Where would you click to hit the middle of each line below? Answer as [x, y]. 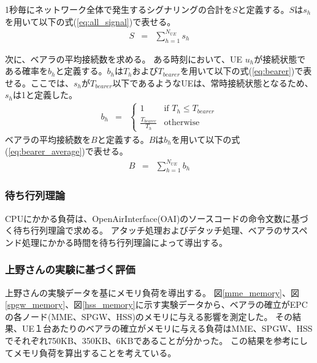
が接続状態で [280, 59]
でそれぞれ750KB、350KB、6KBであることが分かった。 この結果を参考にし [156, 340]
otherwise [182, 123]
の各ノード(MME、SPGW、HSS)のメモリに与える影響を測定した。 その [149, 316]
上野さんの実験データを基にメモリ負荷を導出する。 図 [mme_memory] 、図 [152, 292]
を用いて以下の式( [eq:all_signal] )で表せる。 [90, 21]
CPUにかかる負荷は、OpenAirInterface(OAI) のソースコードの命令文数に [148, 218]
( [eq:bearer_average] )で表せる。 [67, 151]
